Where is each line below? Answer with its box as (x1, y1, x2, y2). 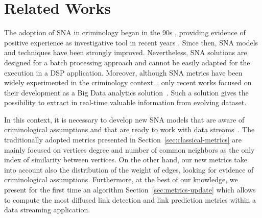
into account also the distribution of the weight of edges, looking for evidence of (4, 164, 254, 175)
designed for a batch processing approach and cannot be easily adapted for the (4, 57, 250, 67)
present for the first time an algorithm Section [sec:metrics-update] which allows (4, 184, 256, 195)
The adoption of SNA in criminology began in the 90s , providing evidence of (4, 27, 246, 38)
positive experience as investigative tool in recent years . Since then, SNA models (4, 37, 258, 47)
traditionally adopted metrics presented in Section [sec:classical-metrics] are (4, 134, 242, 145)
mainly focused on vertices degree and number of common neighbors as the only (4, 144, 255, 155)
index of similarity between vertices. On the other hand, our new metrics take (4, 154, 248, 165)
